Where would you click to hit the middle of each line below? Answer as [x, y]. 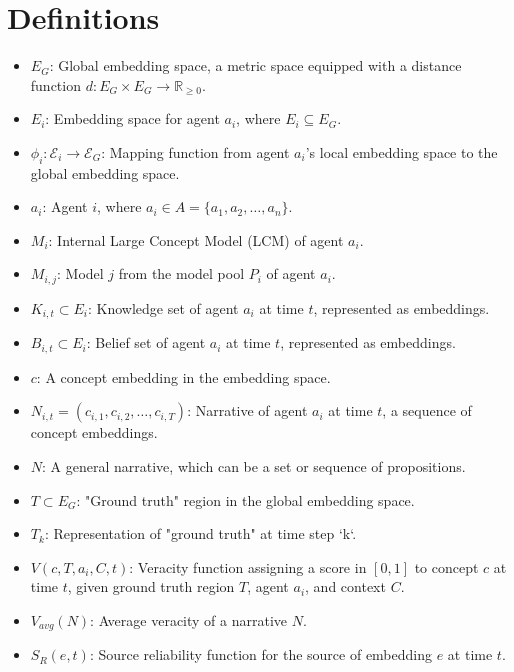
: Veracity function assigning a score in [248, 566]
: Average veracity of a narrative [189, 620]
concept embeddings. [94, 432]
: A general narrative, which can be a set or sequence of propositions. [254, 466]
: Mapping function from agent [195, 151]
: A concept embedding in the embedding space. [183, 376]
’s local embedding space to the [401, 151]
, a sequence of [427, 410]
